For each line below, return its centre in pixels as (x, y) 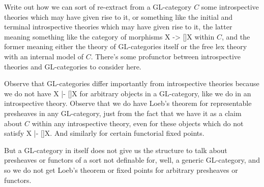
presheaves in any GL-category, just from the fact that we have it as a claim (123, 113)
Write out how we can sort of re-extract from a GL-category (98, 7)
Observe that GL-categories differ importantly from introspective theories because (132, 83)
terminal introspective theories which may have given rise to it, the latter (118, 27)
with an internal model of (44, 56)
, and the (236, 36)
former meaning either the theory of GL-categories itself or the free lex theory (126, 46)
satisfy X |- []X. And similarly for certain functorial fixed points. (104, 133)
